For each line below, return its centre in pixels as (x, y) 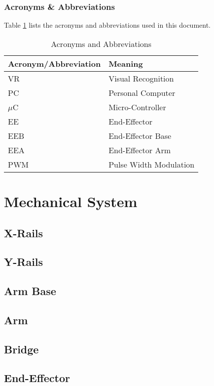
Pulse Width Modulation (152, 164)
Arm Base (30, 291)
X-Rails (24, 233)
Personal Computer (142, 92)
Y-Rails (24, 262)
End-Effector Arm (140, 150)
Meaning (126, 63)
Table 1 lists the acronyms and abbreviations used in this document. (107, 25)
